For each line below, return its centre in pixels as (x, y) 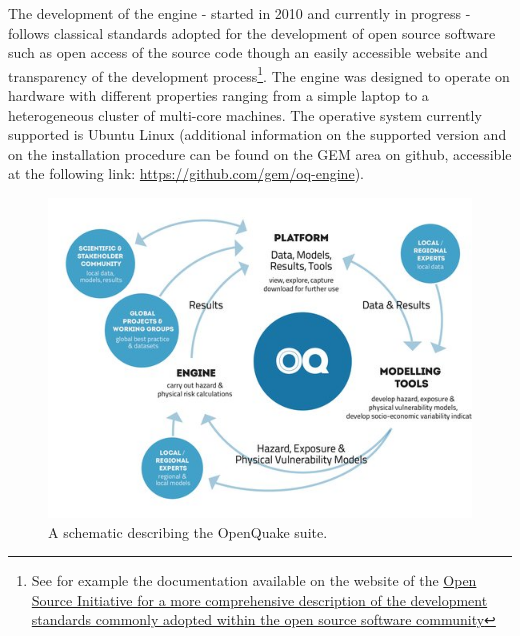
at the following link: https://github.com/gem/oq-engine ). (186, 173)
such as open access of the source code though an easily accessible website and (248, 52)
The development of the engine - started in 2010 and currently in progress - (239, 13)
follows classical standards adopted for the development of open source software (252, 32)
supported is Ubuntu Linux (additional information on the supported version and (257, 134)
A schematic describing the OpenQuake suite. (188, 531)
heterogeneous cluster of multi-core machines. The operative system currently (245, 114)
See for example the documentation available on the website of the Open (254, 580)
